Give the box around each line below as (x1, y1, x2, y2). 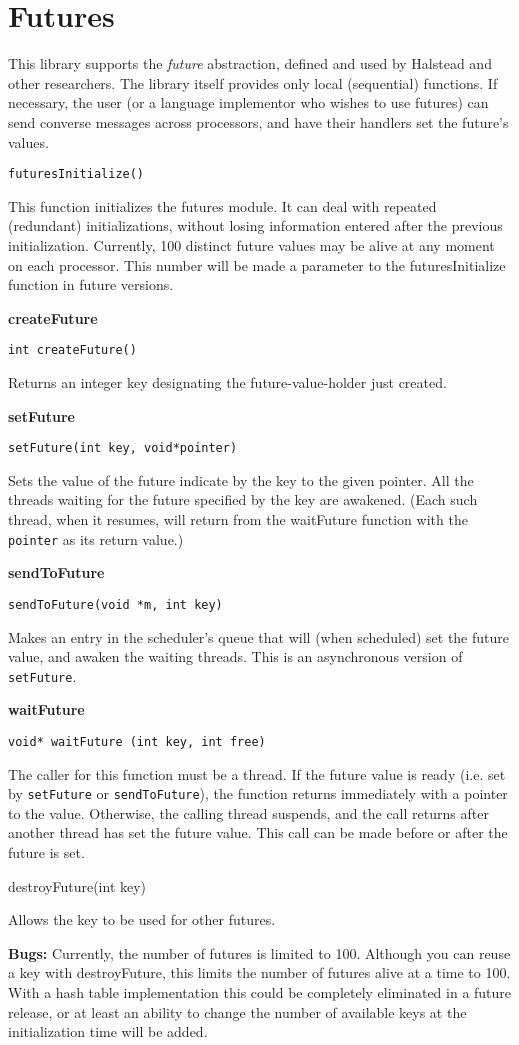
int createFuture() (8, 343, 137, 358)
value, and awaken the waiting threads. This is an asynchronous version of (8, 646, 463, 667)
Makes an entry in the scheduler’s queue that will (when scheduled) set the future (8, 626, 509, 647)
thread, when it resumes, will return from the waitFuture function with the (8, 509, 468, 529)
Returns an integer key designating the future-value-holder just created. (8, 371, 447, 392)
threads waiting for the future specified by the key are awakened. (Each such (8, 489, 478, 510)
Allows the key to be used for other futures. (8, 909, 276, 930)
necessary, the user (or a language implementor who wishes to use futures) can (8, 92, 489, 113)
